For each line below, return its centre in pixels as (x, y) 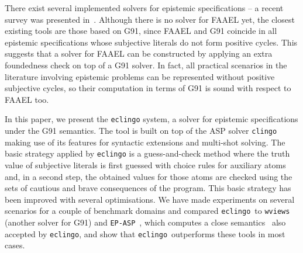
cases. (15, 245)
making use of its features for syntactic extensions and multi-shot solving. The (145, 142)
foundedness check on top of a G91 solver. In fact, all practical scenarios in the (146, 65)
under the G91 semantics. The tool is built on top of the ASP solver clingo (141, 130)
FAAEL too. (27, 99)
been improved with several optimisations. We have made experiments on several (150, 199)
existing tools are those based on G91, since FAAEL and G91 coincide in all (141, 31)
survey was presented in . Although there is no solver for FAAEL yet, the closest (150, 19)
